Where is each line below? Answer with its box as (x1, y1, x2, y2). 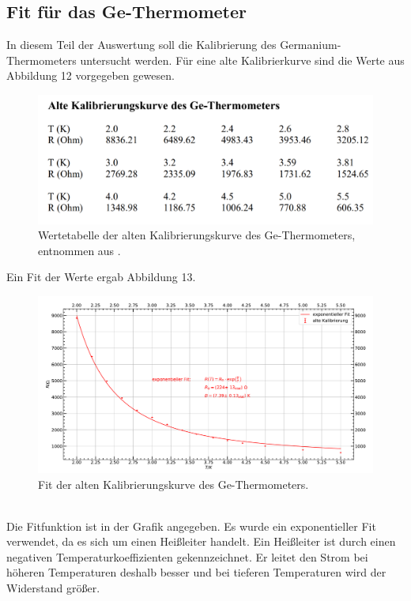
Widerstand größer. (6, 580, 100, 596)
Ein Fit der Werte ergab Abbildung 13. (6, 269, 196, 285)
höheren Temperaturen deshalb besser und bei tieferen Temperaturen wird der (6, 564, 386, 580)
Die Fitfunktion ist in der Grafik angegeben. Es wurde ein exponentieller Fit (6, 517, 376, 534)
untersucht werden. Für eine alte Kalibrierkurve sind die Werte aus (80, 51, 405, 68)
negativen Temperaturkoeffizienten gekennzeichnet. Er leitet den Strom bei (6, 548, 368, 565)
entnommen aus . (38, 242, 121, 258)
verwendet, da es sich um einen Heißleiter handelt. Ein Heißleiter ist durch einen (6, 533, 396, 550)
